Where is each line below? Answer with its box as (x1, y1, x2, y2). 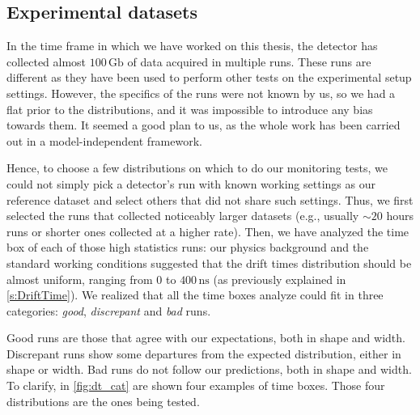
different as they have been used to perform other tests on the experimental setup (6, 69, 412, 86)
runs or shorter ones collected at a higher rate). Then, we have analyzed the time (6, 222, 409, 239)
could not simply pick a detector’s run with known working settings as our (6, 175, 375, 192)
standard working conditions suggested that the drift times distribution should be (6, 254, 412, 271)
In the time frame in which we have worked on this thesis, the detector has (6, 37, 378, 54)
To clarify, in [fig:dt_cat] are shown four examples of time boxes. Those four (6, 377, 385, 394)
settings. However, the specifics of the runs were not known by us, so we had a (6, 84, 396, 101)
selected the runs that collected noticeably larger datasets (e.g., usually (6, 207, 359, 224)
